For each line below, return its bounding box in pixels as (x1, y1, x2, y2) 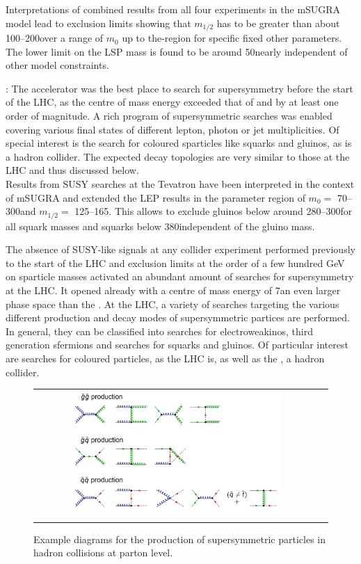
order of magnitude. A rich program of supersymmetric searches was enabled (6, 108, 332, 123)
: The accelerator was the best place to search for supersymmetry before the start (6, 81, 353, 95)
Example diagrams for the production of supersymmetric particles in (33, 531, 326, 546)
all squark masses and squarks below (6, 218, 161, 233)
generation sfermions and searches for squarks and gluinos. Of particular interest (6, 337, 348, 352)
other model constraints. (6, 58, 109, 72)
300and (6, 204, 36, 218)
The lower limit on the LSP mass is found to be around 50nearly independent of (6, 44, 348, 58)
